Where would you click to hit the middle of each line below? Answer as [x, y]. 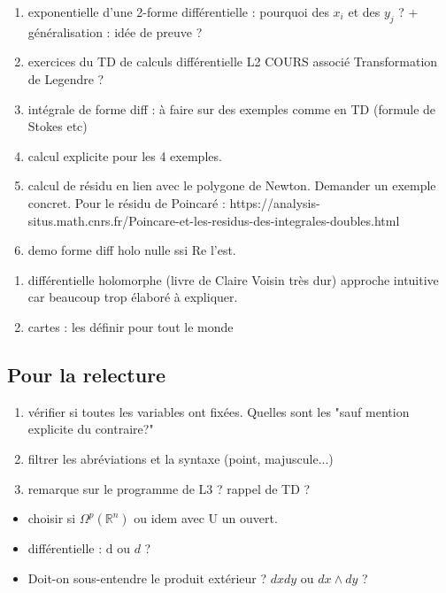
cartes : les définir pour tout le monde [131, 326]
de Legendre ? [66, 78]
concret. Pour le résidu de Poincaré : [127, 202]
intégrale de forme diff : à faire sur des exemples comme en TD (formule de [232, 108]
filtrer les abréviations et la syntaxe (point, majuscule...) [181, 458]
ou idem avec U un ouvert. [206, 518]
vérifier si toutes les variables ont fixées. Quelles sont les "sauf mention [219, 411]
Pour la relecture [87, 374]
